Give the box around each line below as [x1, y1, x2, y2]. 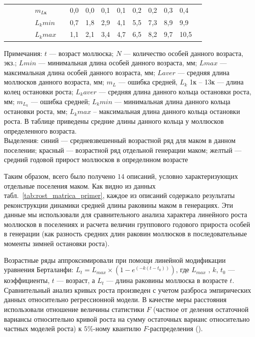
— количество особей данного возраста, [123, 48, 244, 58]
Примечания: [4, 48, 42, 58]
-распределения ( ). [147, 323, 203, 334]
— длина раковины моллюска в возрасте [106, 275, 227, 285]
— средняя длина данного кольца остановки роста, [99, 86, 252, 96]
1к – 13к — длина [190, 77, 244, 87]
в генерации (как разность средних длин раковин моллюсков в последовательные [4, 228, 247, 239]
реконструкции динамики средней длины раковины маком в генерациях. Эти [4, 199, 233, 210]
